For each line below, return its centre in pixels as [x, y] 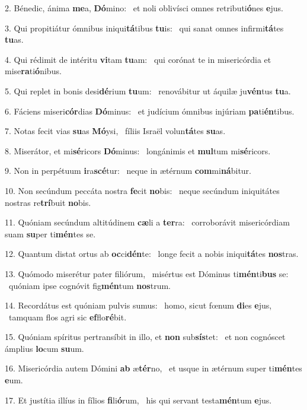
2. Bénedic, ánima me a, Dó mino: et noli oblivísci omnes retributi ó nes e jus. [144, 8]
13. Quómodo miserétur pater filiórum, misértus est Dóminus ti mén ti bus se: [147, 273]
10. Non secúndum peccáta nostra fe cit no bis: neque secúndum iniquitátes [142, 190]
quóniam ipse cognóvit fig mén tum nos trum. [89, 285]
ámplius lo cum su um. [44, 348]
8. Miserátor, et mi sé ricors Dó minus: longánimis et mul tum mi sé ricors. [138, 150]
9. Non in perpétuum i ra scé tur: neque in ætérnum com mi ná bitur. [128, 171]
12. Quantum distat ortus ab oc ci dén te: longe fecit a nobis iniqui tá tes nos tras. [152, 254]
